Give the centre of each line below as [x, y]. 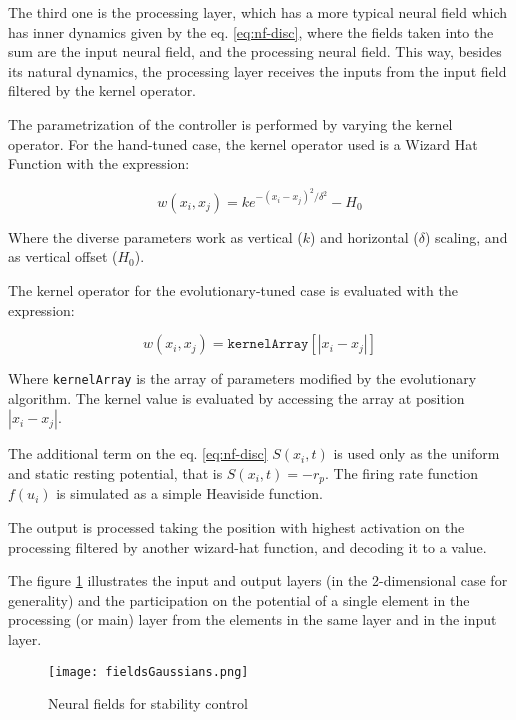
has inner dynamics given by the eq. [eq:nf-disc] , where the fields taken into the [251, 31]
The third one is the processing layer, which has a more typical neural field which [258, 12]
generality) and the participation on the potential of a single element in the [239, 599]
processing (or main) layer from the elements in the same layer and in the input [252, 619]
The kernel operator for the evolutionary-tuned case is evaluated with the [233, 290]
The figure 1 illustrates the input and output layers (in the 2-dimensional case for [258, 580]
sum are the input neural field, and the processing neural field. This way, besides [255, 51]
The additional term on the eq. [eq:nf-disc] [138, 453]
